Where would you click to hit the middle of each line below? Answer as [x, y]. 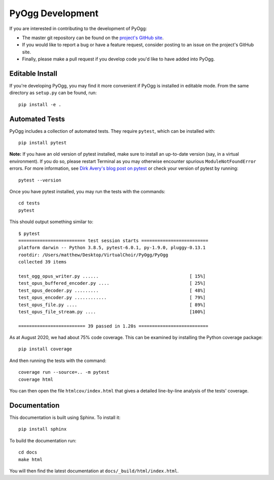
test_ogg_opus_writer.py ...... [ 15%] [112, 276]
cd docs [28, 452]
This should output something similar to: [51, 222]
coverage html [36, 379]
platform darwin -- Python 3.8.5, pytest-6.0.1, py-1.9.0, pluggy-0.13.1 [112, 248]
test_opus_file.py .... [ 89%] [112, 305]
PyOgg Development [54, 13]
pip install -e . [40, 104]
